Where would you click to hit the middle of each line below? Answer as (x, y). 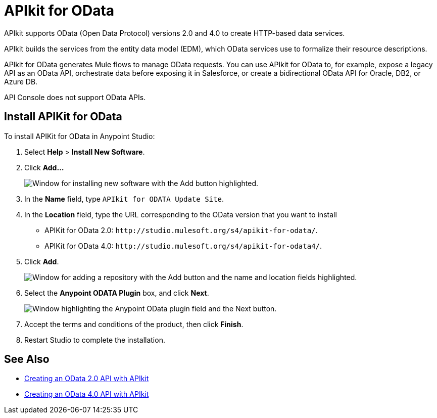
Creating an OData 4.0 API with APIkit (87, 394)
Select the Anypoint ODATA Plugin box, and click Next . (117, 293)
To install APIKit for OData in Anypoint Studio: (80, 136)
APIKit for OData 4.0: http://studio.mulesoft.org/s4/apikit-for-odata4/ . (183, 246)
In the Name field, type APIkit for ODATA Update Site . (124, 199)
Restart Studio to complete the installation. (95, 340)
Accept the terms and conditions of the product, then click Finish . (134, 324)
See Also (27, 359)
